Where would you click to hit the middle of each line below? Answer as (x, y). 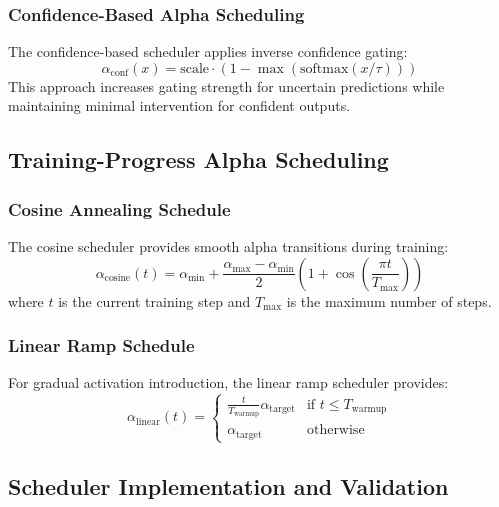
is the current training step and (154, 300)
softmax (324, 68)
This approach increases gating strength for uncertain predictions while (226, 85)
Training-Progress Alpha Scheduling (198, 159)
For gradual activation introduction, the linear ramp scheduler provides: (228, 382)
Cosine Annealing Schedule (119, 208)
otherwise (335, 430)
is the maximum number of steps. (389, 300)
